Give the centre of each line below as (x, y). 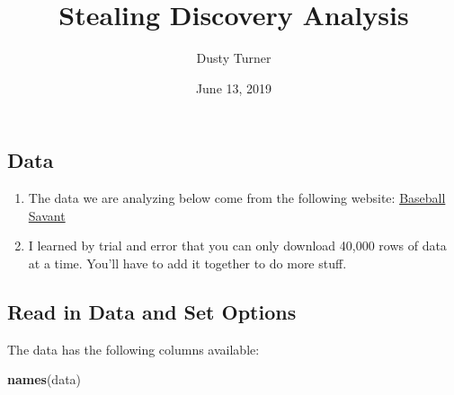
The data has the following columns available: (134, 349)
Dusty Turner (234, 58)
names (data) (45, 379)
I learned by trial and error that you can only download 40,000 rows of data (237, 246)
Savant (47, 215)
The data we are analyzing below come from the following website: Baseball (237, 198)
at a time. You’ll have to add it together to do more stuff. (187, 263)
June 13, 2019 (234, 88)
